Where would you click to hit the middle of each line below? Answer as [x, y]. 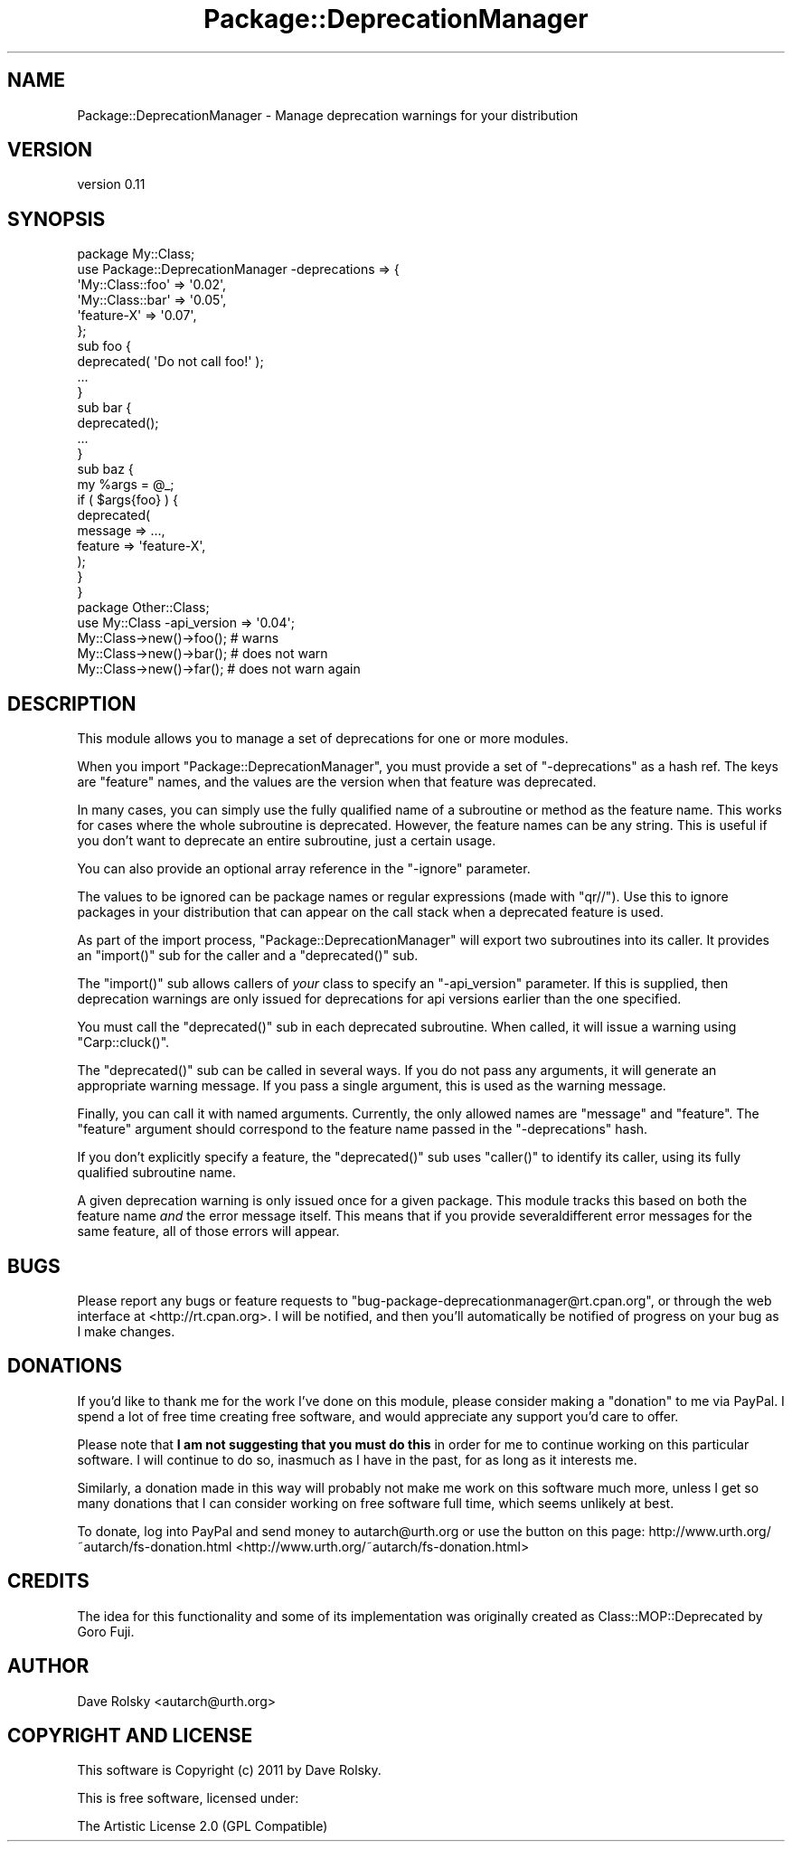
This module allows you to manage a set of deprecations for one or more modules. [323, 739]
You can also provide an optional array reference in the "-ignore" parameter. [304, 869]
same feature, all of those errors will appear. [208, 1231]
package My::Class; [136, 254]
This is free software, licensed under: [188, 1798]
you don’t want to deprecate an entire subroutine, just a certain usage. [287, 841]
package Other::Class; [143, 608]
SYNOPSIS [57, 219]
